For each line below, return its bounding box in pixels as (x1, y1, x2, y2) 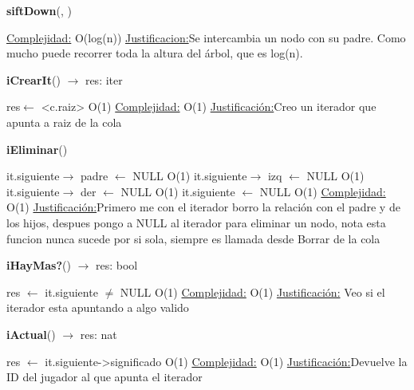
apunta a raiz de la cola (6, 113, 122, 130)
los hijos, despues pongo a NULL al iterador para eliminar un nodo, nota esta (6, 214, 386, 230)
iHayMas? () (6, 257, 71, 274)
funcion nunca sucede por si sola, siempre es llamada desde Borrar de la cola (6, 230, 380, 246)
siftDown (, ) (6, 2, 72, 18)
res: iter (85, 71, 123, 88)
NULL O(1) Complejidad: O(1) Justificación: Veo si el (120, 283, 385, 300)
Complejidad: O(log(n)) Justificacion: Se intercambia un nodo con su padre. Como (6, 29, 406, 45)
